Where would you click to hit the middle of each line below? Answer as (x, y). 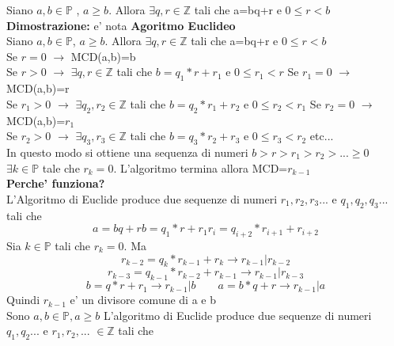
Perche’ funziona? (56, 183)
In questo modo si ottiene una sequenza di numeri (127, 152)
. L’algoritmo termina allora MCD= (201, 167)
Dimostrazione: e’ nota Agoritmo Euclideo (121, 25)
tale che (61, 167)
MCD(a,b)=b (103, 56)
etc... (322, 136)
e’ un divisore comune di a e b (143, 300)
